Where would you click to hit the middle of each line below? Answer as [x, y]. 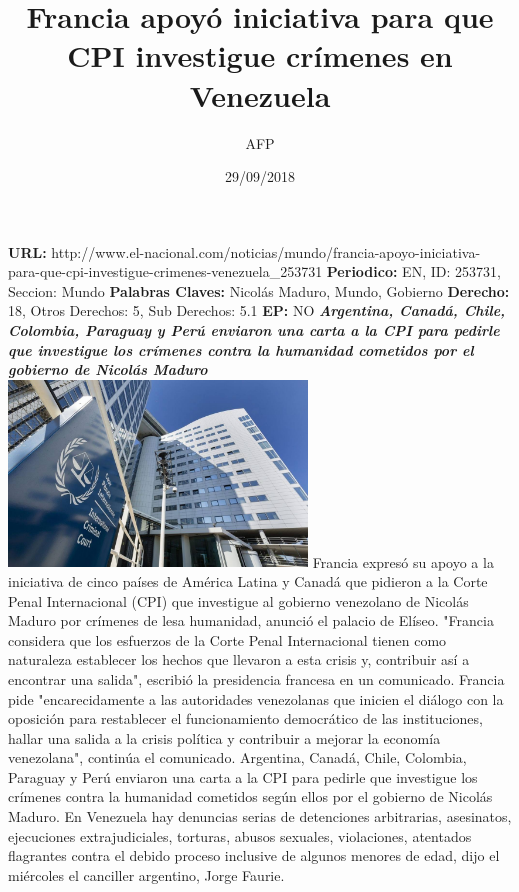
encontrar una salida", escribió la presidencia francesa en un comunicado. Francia [256, 678]
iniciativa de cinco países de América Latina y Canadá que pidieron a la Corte [248, 580]
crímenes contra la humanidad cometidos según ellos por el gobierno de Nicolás [250, 796]
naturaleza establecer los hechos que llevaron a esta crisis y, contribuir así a [239, 659]
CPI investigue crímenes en [260, 55]
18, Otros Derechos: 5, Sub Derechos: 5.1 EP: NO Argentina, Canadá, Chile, [257, 310]
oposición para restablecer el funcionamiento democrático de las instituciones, [245, 718]
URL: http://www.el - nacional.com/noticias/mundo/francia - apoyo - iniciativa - [244, 251]
